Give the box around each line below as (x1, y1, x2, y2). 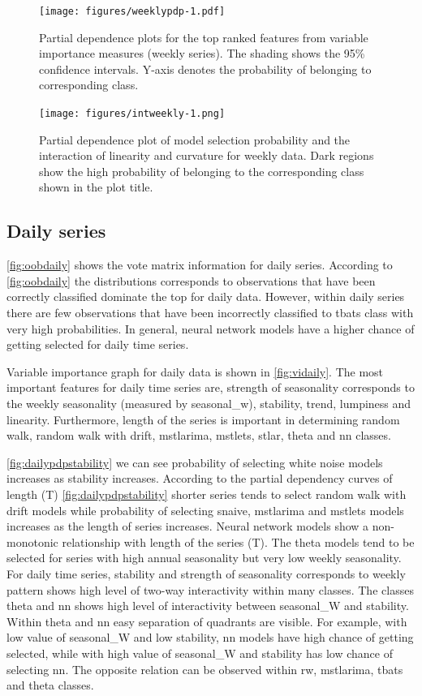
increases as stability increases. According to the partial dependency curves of (6, 470, 393, 487)
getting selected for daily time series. (6, 336, 189, 353)
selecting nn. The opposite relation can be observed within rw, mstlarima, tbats (6, 660, 403, 677)
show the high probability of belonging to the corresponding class (39, 162, 364, 179)
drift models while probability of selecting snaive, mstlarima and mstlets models (6, 501, 404, 518)
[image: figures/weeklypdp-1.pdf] (39, 6, 226, 17)
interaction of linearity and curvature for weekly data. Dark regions (39, 147, 374, 164)
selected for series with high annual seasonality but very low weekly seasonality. (6, 549, 402, 566)
